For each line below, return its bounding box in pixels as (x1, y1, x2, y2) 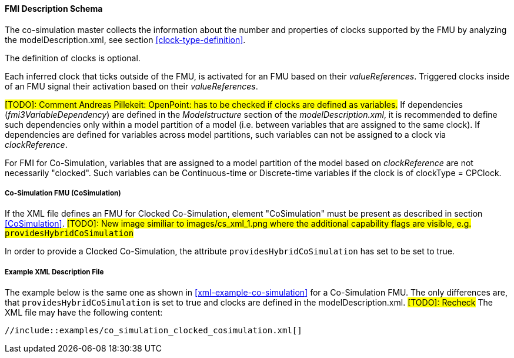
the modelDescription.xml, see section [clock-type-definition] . (5, 34, 246, 45)
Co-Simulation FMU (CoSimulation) (5, 189, 121, 197)
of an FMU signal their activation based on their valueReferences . (5, 81, 258, 91)
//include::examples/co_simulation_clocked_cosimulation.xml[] (5, 326, 302, 336)
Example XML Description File (5, 267, 104, 276)
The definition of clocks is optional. (5, 52, 141, 63)
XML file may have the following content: (5, 307, 163, 318)
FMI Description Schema (5, 4, 103, 14)
